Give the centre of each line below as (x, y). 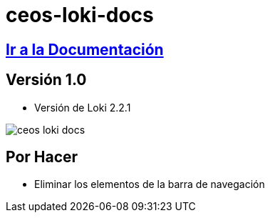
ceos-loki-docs (80, 15)
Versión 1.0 (46, 80)
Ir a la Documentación (85, 49)
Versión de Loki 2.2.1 (83, 107)
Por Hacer (42, 157)
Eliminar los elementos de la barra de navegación (150, 184)
